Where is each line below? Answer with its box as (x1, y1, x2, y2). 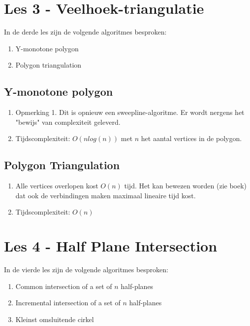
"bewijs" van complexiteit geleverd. (15, 116, 121, 127)
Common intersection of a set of (15, 281, 112, 291)
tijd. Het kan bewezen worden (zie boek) (124, 181, 247, 191)
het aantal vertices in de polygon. (141, 133, 242, 144)
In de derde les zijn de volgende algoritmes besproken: (4, 27, 167, 37)
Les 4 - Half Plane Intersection (4, 236, 218, 256)
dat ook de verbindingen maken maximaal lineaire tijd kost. (15, 190, 196, 200)
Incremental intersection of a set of (15, 297, 121, 308)
